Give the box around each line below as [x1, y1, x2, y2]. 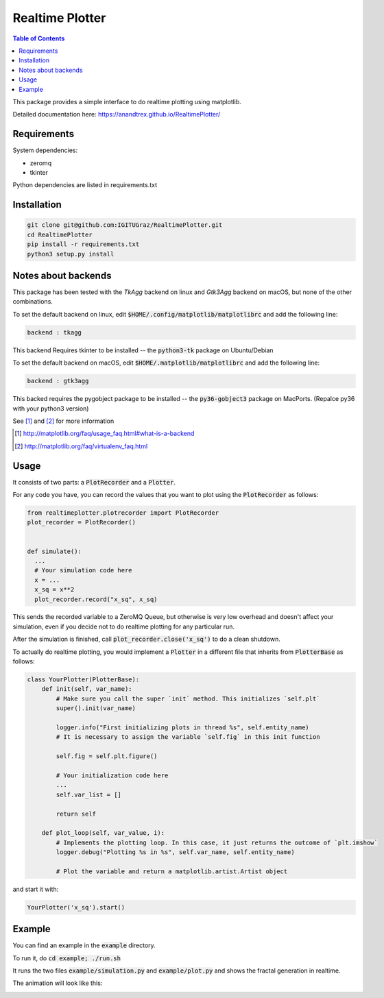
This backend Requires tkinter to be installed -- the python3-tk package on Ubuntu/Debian [12, 346, 274, 354]
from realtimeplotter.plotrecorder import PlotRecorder [27, 509, 219, 517]
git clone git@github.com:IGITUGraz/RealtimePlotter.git [27, 221, 223, 229]
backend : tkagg [27, 328, 82, 336]
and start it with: [12, 885, 59, 893]
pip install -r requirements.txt [27, 241, 140, 248]
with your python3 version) [12, 404, 89, 413]
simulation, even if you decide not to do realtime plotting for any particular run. [12, 622, 235, 631]
